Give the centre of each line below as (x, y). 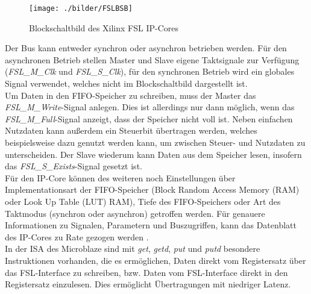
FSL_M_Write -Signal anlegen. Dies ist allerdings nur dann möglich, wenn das (150, 107)
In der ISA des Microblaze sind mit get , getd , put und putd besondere (133, 249)
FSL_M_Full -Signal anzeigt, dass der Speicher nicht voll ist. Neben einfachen (149, 118)
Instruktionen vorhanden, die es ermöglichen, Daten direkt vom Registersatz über (155, 260)
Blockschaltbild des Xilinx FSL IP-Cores (104, 27)
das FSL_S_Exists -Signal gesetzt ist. (74, 166)
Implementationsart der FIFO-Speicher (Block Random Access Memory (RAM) (152, 189)
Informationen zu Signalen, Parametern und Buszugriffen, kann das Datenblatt (151, 225)
